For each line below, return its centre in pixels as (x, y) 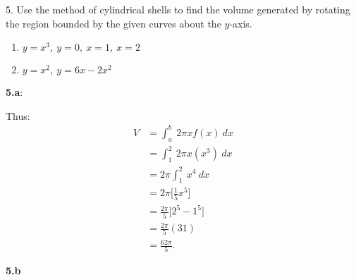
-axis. (241, 23)
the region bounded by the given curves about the (113, 23)
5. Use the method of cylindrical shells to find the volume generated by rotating (178, 9)
